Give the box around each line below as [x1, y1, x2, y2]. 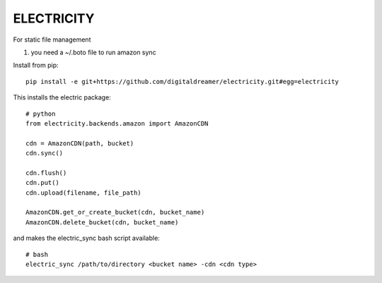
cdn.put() [25, 179, 59, 187]
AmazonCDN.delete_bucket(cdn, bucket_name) [25, 218, 179, 226]
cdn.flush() [25, 169, 67, 176]
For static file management [13, 35, 91, 44]
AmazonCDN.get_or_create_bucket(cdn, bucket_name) [25, 208, 205, 217]
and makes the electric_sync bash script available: [13, 234, 161, 243]
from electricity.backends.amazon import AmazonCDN [25, 119, 209, 127]
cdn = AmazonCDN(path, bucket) [25, 139, 134, 147]
